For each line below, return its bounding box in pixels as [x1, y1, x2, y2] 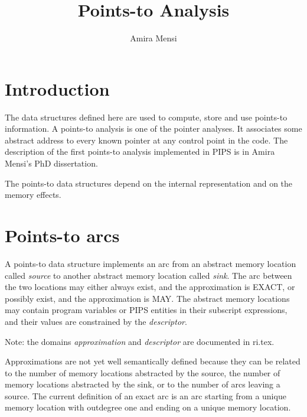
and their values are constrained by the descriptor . [5, 315, 187, 327]
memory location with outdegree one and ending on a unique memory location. [5, 401, 291, 413]
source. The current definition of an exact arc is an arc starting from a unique [5, 389, 286, 402]
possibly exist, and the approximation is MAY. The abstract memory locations [5, 292, 290, 304]
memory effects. [5, 188, 61, 201]
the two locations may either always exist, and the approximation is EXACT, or [5, 281, 295, 293]
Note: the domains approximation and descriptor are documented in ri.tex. [5, 335, 275, 347]
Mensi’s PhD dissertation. [5, 157, 98, 170]
